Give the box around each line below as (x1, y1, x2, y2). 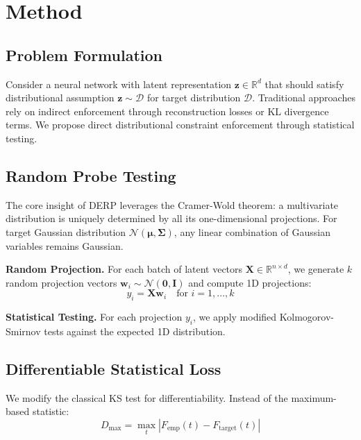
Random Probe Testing (6, 164, 176, 186)
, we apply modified (192, 310, 277, 324)
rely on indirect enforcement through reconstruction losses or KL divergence (6, 103, 329, 118)
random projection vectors (6, 275, 117, 289)
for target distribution (146, 90, 241, 105)
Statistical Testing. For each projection (6, 310, 183, 324)
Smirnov (6, 323, 41, 338)
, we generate (287, 262, 344, 276)
